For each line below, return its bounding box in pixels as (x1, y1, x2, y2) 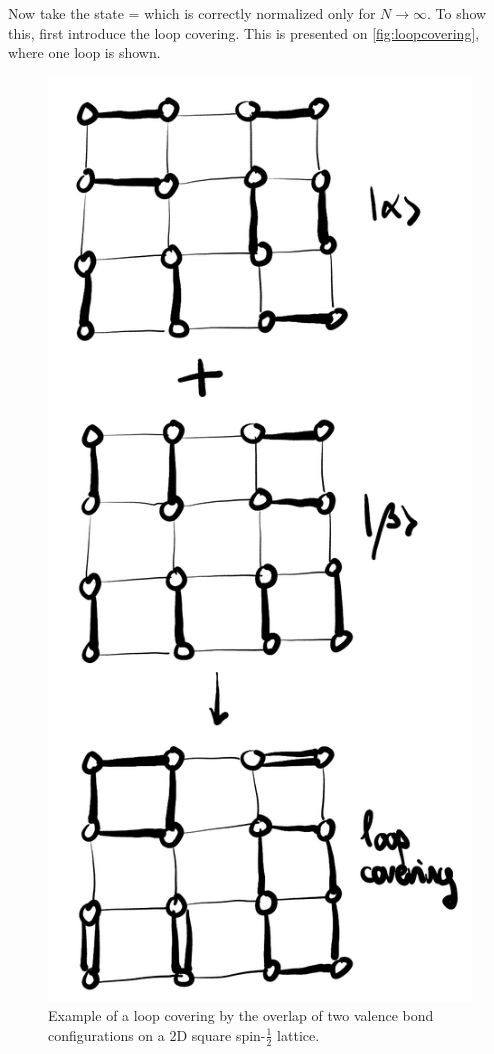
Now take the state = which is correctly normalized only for (8, 3, 376, 23)
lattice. (277, 1024, 320, 1045)
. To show (427, 3, 487, 23)
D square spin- (176, 1024, 266, 1045)
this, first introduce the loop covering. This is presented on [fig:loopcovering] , (8, 22, 480, 43)
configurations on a (48, 1024, 165, 1045)
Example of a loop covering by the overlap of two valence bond (48, 1005, 434, 1026)
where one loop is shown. (8, 42, 161, 63)
